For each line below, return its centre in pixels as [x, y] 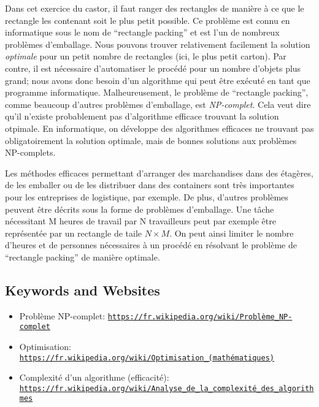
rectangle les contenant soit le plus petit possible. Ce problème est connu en [148, 20]
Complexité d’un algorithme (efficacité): [94, 377]
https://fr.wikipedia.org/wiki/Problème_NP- [200, 317]
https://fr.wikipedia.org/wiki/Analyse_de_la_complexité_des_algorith [167, 388]
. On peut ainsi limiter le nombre [232, 233]
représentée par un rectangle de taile [74, 233]
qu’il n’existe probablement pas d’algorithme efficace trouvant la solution [142, 116]
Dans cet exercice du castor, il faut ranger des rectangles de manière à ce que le [155, 8]
